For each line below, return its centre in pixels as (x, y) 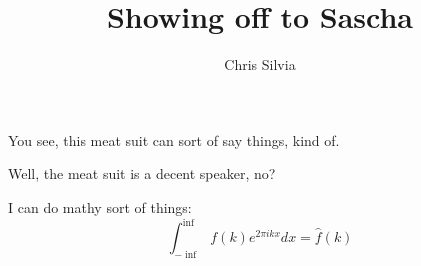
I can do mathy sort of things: (100, 206)
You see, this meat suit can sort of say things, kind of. (174, 139)
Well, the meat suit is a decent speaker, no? (142, 173)
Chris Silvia (260, 64)
